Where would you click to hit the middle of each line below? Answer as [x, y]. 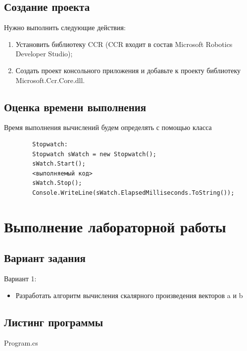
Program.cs [21, 342]
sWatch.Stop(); [57, 183]
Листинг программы [54, 322]
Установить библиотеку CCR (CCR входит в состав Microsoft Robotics [124, 44]
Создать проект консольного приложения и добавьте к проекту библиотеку [128, 70]
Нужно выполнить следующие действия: [65, 27]
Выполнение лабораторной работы [115, 226]
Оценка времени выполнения [75, 107]
